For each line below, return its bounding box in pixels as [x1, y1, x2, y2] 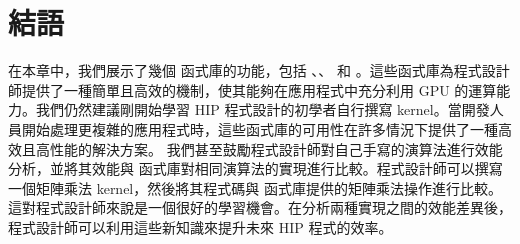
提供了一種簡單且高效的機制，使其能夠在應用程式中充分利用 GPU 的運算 [21, 79, 497, 100]
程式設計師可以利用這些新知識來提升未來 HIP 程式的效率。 [8, 216, 393, 237]
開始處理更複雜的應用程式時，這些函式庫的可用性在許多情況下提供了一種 [21, 118, 498, 139]
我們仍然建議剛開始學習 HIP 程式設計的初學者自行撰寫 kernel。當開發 [35, 99, 490, 120]
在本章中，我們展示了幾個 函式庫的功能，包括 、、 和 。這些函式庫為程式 [8, 60, 482, 81]
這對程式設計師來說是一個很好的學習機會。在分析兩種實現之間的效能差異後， [8, 197, 512, 218]
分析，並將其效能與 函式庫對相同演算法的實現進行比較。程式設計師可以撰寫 [8, 158, 503, 179]
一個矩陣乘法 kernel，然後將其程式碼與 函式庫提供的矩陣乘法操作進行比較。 [8, 177, 502, 198]
